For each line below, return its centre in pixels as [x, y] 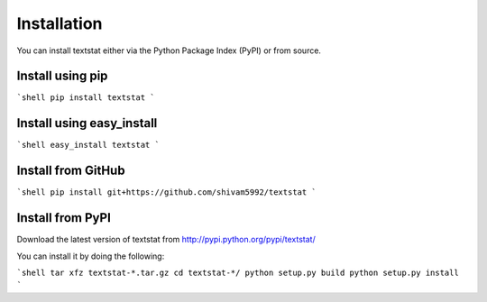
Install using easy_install [87, 123]
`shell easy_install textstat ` [88, 145]
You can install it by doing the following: [91, 256]
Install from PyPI [64, 218]
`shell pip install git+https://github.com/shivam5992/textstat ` [167, 192]
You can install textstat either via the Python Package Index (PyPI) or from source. [169, 50]
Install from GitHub [71, 171]
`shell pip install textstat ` [86, 98]
